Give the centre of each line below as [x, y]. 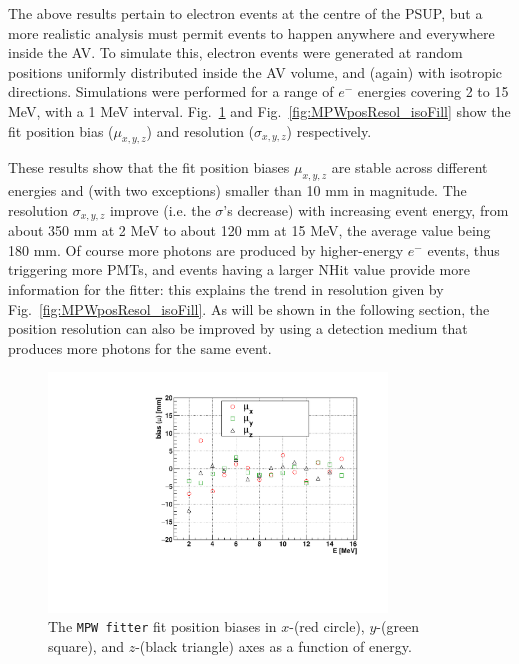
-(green [398, 626]
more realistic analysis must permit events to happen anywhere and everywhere [251, 32]
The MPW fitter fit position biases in [162, 626]
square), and [86, 646]
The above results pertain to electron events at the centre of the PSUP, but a [245, 13]
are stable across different [409, 167]
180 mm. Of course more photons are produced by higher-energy [206, 249]
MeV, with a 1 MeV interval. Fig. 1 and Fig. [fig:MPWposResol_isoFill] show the [259, 110]
